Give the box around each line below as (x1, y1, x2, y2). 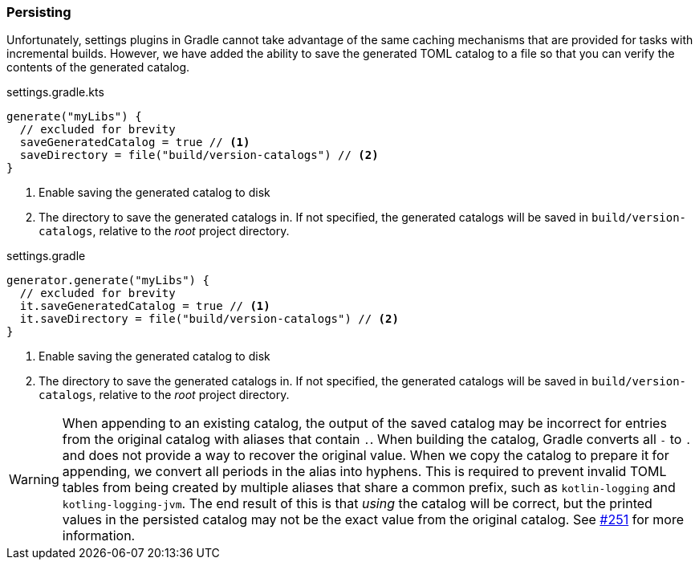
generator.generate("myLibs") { (6, 274, 209, 287)
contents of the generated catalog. (6, 60, 190, 75)
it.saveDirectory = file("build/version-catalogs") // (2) (19, 312, 399, 326)
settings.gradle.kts (6, 85, 104, 100)
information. (62, 527, 136, 544)
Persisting (6, 4, 71, 20)
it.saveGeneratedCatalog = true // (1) (19, 299, 270, 313)
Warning (9, 471, 59, 488)
